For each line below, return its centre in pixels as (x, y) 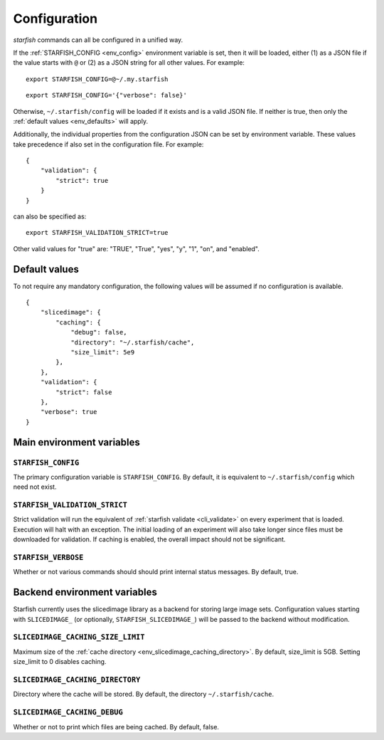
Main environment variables (76, 442)
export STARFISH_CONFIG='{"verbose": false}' (107, 95)
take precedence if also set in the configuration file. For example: (108, 144)
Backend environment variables (85, 592)
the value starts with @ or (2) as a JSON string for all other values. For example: (129, 63)
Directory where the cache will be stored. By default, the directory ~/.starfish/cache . (143, 694)
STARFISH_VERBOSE (48, 557)
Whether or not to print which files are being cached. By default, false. (116, 726)
